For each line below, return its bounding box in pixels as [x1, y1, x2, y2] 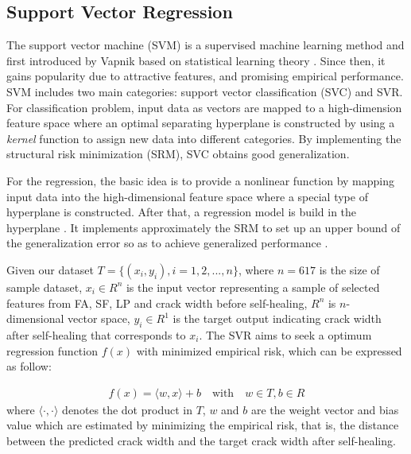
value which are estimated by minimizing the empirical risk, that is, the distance [6, 417, 399, 433]
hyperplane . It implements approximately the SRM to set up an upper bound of [6, 219, 401, 235]
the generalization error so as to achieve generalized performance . [6, 235, 328, 251]
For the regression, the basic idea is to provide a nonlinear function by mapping [6, 172, 395, 188]
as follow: [6, 358, 52, 374]
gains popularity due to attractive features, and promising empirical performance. [6, 68, 404, 84]
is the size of [319, 261, 380, 277]
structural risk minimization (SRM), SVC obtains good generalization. [6, 146, 350, 162]
